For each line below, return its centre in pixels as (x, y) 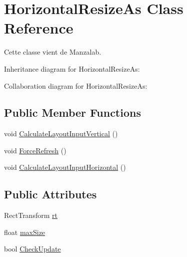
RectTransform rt (31, 215)
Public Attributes (50, 194)
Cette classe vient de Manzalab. (53, 52)
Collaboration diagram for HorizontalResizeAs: (76, 85)
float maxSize (25, 232)
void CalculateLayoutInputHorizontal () (65, 167)
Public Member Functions (72, 112)
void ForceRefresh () (35, 150)
